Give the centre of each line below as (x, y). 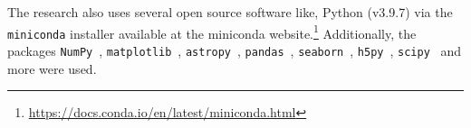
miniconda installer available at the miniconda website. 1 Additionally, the (212, 32)
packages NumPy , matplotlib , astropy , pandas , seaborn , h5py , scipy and (235, 50)
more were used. (52, 68)
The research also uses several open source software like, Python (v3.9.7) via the (230, 12)
